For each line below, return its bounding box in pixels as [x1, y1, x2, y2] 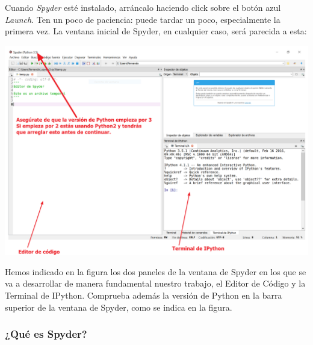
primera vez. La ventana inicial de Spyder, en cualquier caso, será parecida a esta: [5, 25, 307, 37]
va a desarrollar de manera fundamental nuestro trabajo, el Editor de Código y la [5, 277, 306, 290]
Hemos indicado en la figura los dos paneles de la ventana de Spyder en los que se [5, 265, 306, 278]
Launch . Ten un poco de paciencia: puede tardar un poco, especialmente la [5, 13, 280, 25]
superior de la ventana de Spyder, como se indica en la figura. [5, 300, 232, 313]
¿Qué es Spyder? [5, 326, 87, 341]
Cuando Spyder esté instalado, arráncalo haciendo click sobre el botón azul [5, 1, 281, 13]
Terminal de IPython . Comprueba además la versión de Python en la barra [5, 289, 282, 302]
